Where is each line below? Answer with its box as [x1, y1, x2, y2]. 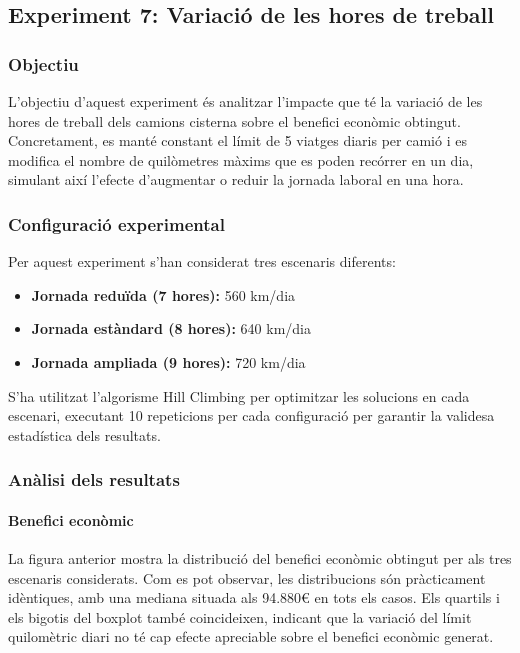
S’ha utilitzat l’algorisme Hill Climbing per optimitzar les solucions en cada [8, 385, 470, 406]
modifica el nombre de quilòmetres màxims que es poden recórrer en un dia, [8, 149, 474, 170]
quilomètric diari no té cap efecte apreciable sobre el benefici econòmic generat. [8, 626, 494, 647]
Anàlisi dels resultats [8, 467, 180, 492]
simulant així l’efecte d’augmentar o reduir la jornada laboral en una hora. [8, 169, 464, 190]
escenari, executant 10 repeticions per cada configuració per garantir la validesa [8, 405, 495, 426]
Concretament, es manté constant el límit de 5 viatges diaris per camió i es [8, 130, 467, 151]
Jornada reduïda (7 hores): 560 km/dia [31, 284, 296, 305]
